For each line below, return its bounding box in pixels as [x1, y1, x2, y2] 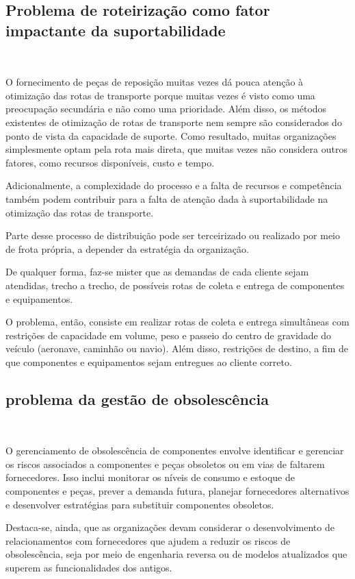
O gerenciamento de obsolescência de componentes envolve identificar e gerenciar [5, 443, 344, 458]
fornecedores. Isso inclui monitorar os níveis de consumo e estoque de [5, 470, 295, 484]
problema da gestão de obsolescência [5, 388, 269, 409]
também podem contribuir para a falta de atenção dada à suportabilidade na [5, 191, 328, 206]
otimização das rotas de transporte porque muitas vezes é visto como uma [5, 88, 315, 102]
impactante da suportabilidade [5, 19, 226, 40]
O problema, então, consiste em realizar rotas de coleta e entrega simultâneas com [5, 315, 350, 329]
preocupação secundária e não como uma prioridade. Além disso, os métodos [5, 101, 327, 116]
